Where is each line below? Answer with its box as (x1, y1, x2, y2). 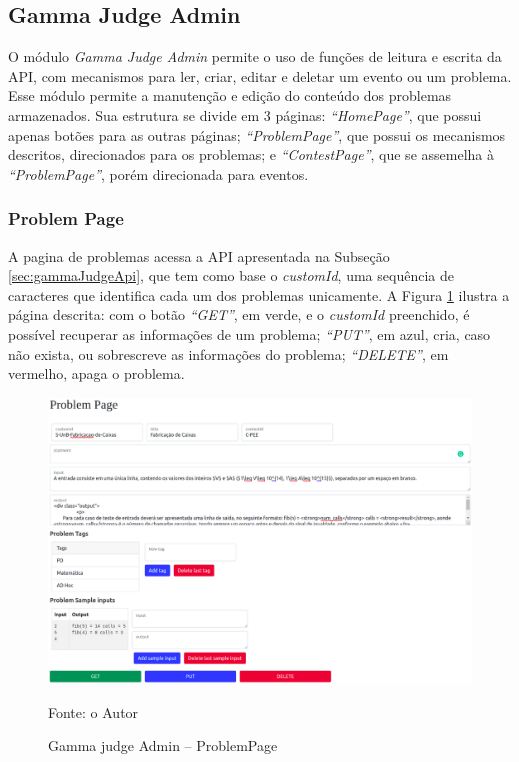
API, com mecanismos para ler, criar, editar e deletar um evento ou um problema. (8, 65, 512, 86)
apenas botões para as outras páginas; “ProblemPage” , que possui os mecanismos (8, 124, 506, 145)
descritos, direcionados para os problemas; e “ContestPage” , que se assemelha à (8, 144, 494, 165)
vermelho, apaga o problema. (8, 363, 185, 384)
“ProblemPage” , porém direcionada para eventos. (8, 163, 309, 184)
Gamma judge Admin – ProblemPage (48, 735, 278, 756)
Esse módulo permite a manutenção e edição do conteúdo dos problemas (8, 85, 452, 106)
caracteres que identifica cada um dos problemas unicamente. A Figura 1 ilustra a (8, 284, 510, 305)
